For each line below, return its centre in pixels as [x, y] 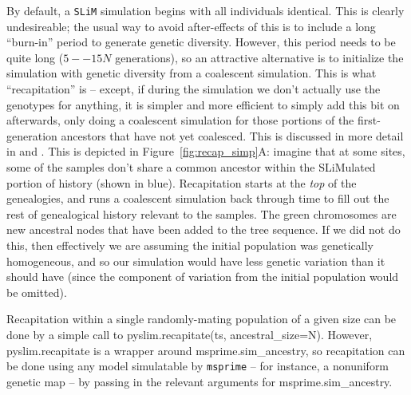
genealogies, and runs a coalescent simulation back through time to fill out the [198, 198]
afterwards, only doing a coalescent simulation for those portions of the [180, 120]
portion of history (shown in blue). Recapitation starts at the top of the [182, 182]
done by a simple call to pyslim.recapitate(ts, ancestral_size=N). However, [190, 334]
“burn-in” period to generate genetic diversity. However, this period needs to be [201, 42]
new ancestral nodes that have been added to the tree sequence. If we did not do [204, 229]
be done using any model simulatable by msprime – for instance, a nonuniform [198, 366]
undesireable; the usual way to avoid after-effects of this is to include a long [191, 26]
